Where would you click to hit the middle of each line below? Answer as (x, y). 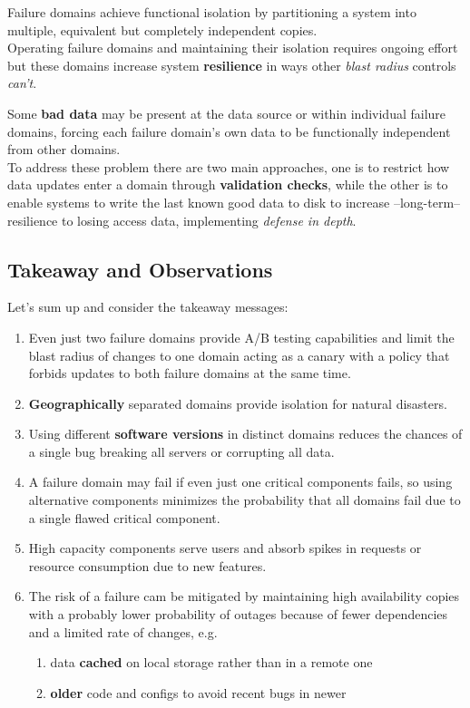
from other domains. (64, 149)
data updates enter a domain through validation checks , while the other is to (228, 184)
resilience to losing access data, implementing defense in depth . (182, 220)
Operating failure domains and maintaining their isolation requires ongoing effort (233, 48)
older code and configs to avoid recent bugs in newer (198, 692)
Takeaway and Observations (140, 269)
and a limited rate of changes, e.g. (123, 631)
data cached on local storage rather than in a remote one (211, 662)
